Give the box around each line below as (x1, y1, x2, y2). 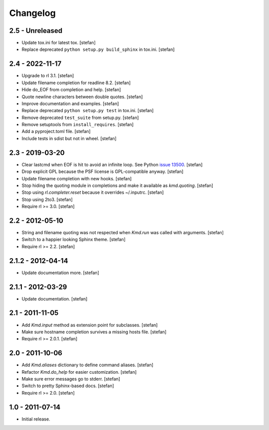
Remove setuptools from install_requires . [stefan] (21, 122, 134, 128)
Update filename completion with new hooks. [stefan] (21, 175, 132, 181)
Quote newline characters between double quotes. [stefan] (21, 94, 143, 100)
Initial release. (21, 416, 50, 422)
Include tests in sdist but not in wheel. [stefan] (21, 135, 117, 142)
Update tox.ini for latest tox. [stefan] (21, 40, 96, 46)
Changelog (9, 7, 56, 18)
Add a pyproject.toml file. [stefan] (21, 129, 91, 135)
